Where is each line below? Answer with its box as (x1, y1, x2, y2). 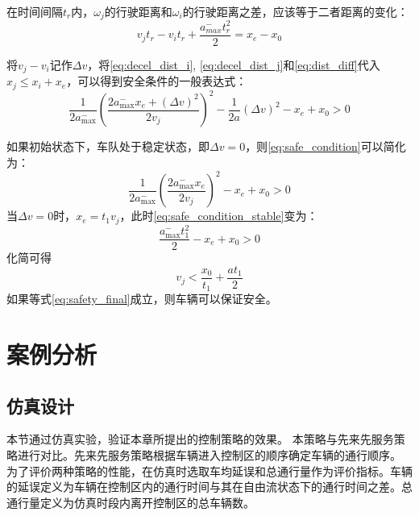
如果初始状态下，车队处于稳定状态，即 (6, 138, 209, 155)
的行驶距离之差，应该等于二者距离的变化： (182, 3, 409, 19)
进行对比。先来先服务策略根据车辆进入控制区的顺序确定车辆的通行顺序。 (18, 447, 401, 463)
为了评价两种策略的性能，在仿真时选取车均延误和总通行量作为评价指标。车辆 (6, 462, 413, 479)
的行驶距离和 (104, 3, 172, 19)
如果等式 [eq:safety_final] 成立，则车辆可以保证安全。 (6, 290, 277, 307)
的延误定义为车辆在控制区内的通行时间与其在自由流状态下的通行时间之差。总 (6, 478, 413, 495)
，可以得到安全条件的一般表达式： (66, 73, 247, 89)
